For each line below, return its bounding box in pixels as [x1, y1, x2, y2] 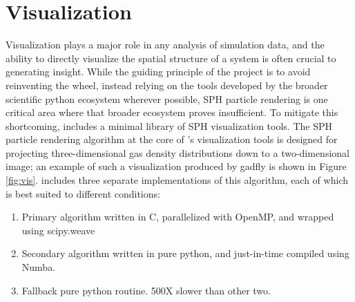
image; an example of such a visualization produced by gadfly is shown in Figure [6, 159, 347, 173]
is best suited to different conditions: [6, 186, 160, 200]
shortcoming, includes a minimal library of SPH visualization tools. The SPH [6, 118, 332, 133]
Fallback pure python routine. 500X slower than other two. [21, 283, 271, 297]
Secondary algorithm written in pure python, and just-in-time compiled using [21, 246, 349, 261]
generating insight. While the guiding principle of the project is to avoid [6, 64, 311, 79]
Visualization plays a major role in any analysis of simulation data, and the [6, 37, 325, 52]
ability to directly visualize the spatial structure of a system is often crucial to [6, 50, 336, 65]
